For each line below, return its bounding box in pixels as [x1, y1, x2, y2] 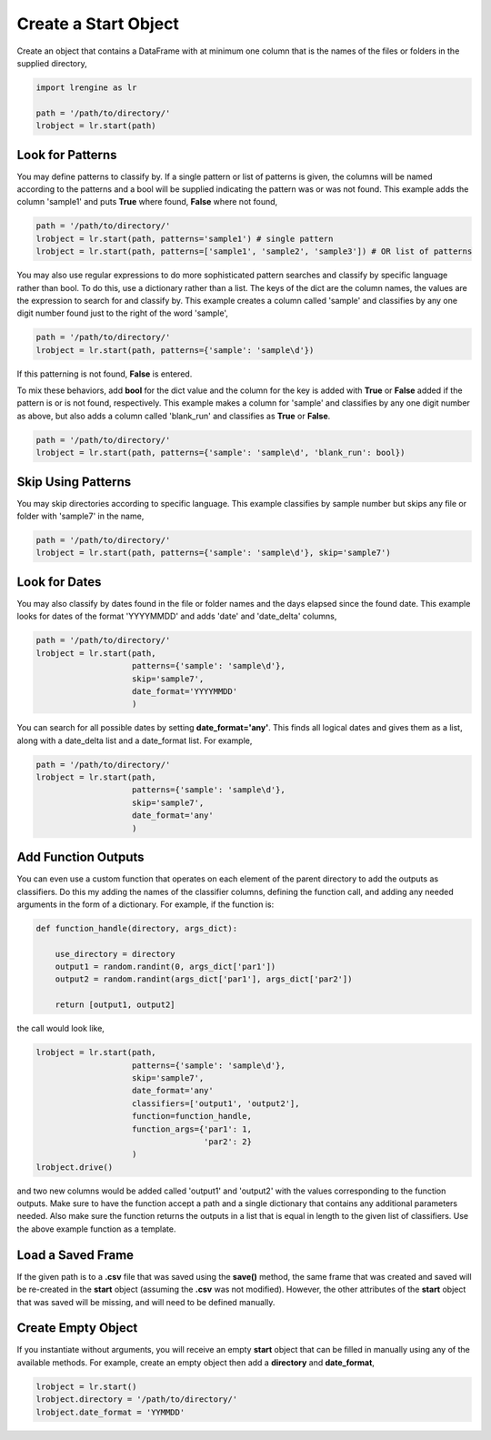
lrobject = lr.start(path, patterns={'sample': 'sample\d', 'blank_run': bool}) [35, 448, 406, 458]
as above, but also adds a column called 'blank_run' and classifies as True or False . [16, 410, 331, 421]
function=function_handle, [132, 1111, 252, 1122]
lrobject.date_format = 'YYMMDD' [35, 1406, 185, 1417]
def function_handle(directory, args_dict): [35, 923, 238, 933]
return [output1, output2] [55, 1000, 176, 1010]
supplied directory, [16, 57, 88, 68]
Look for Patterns [16, 146, 117, 163]
